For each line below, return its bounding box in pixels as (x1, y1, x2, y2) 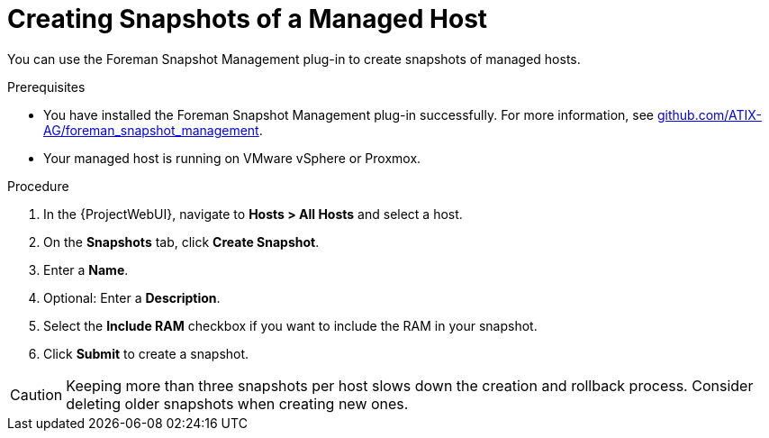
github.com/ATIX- (656, 106, 762, 123)
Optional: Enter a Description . (43, 289, 221, 306)
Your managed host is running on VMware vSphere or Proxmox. (43, 150, 421, 166)
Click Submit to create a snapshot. (43, 345, 249, 361)
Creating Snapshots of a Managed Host (7, 4, 488, 34)
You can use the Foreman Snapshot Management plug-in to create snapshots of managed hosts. (7, 50, 581, 67)
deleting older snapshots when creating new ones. (66, 394, 409, 413)
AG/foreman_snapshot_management (43, 122, 259, 138)
